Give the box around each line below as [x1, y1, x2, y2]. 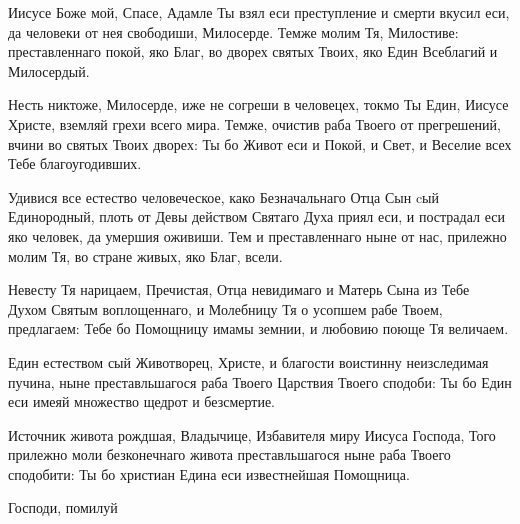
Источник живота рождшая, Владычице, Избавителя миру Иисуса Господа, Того [8, 424, 496, 445]
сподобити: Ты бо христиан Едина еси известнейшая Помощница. [8, 463, 410, 484]
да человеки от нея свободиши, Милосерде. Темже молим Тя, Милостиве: [8, 21, 459, 42]
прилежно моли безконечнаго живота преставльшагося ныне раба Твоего [8, 444, 451, 465]
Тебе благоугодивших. [8, 153, 142, 174]
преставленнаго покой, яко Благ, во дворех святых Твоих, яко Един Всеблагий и [8, 41, 498, 62]
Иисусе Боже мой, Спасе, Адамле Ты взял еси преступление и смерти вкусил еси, [8, 2, 510, 22]
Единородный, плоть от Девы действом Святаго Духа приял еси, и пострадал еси [8, 206, 505, 227]
